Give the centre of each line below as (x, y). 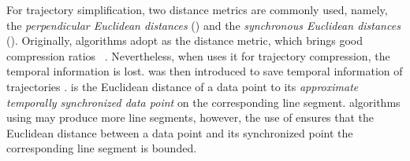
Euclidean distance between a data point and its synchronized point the (180, 132)
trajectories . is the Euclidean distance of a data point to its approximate (183, 86)
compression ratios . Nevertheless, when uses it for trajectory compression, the (198, 55)
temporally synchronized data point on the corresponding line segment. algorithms (203, 102)
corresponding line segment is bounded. (102, 148)
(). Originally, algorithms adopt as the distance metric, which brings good (185, 40)
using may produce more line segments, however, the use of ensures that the (190, 117)
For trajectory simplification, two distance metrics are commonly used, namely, (197, 9)
